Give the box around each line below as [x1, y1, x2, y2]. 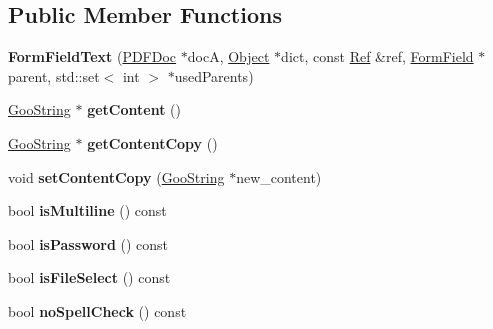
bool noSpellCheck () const [8, 300, 187, 321]
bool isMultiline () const [8, 200, 167, 221]
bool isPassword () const [8, 233, 169, 254]
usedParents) [174, 65, 254, 86]
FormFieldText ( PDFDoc [8, 46, 177, 67]
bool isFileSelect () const [8, 267, 171, 288]
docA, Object [187, 46, 270, 67]
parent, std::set [8, 65, 100, 86]
